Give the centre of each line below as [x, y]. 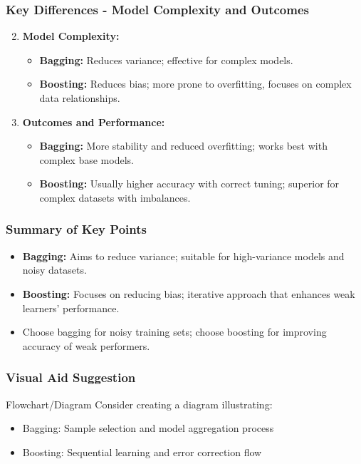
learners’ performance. [71, 308]
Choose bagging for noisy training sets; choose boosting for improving [174, 332]
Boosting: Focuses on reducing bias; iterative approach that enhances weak [189, 293]
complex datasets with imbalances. [115, 197]
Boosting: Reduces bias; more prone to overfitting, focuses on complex [195, 84]
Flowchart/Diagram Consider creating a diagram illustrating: [139, 404]
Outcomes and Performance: [94, 122]
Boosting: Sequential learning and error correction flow [142, 452]
